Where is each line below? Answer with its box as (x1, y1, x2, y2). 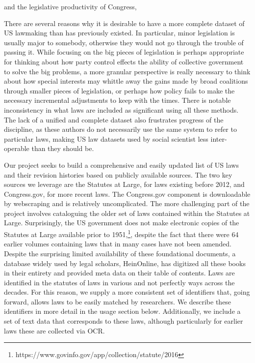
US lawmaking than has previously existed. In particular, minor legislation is (4, 28, 235, 38)
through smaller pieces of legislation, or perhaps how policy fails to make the (4, 85, 235, 95)
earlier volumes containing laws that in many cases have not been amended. (4, 239, 231, 249)
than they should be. (31, 143, 94, 153)
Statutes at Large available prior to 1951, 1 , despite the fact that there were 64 (4, 228, 239, 239)
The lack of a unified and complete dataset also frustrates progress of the (4, 114, 224, 124)
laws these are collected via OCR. (4, 325, 105, 335)
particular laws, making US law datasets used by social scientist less (4, 133, 208, 144)
